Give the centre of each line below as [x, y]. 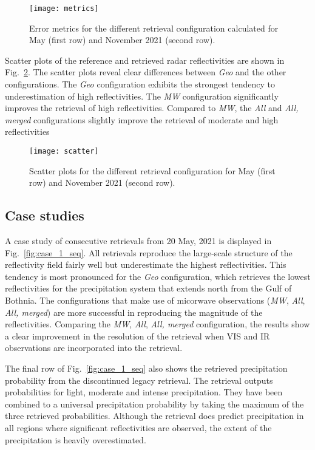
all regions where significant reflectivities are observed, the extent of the [138, 427]
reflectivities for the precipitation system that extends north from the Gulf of [148, 288]
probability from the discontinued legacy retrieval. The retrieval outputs [139, 380]
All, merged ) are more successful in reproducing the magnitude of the [134, 312]
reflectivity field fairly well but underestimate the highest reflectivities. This [146, 264]
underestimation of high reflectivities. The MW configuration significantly [142, 96]
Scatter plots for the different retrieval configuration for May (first [152, 170]
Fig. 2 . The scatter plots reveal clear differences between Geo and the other [146, 72]
